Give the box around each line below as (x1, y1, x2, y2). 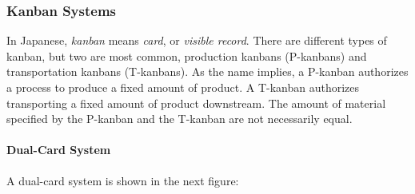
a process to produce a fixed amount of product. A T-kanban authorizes (6, 79, 360, 95)
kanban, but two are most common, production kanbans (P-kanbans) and (6, 47, 367, 64)
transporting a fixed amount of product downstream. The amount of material (6, 94, 386, 111)
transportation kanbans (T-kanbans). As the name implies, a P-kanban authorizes (6, 63, 409, 80)
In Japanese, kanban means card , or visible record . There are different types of (6, 32, 387, 49)
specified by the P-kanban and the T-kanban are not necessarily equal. (6, 110, 353, 127)
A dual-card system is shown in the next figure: (6, 172, 239, 188)
